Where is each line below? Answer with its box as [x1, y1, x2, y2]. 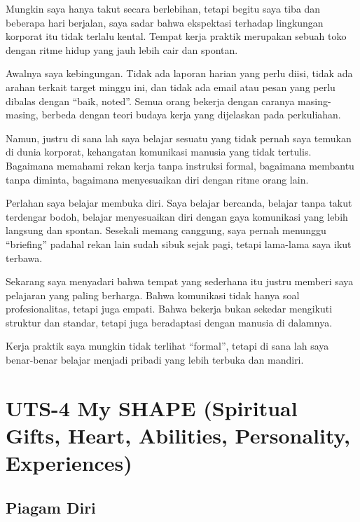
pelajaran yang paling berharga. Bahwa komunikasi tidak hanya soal [6, 287, 300, 302]
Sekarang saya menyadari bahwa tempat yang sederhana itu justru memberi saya [6, 274, 354, 289]
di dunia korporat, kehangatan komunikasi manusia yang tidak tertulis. [6, 144, 312, 159]
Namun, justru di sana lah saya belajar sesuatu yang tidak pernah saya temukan [6, 130, 352, 145]
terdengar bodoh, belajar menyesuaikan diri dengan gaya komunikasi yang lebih [6, 209, 348, 224]
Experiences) [6, 448, 132, 477]
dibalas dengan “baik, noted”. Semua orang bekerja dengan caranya [6, 93, 295, 108]
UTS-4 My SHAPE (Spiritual [6, 393, 298, 422]
